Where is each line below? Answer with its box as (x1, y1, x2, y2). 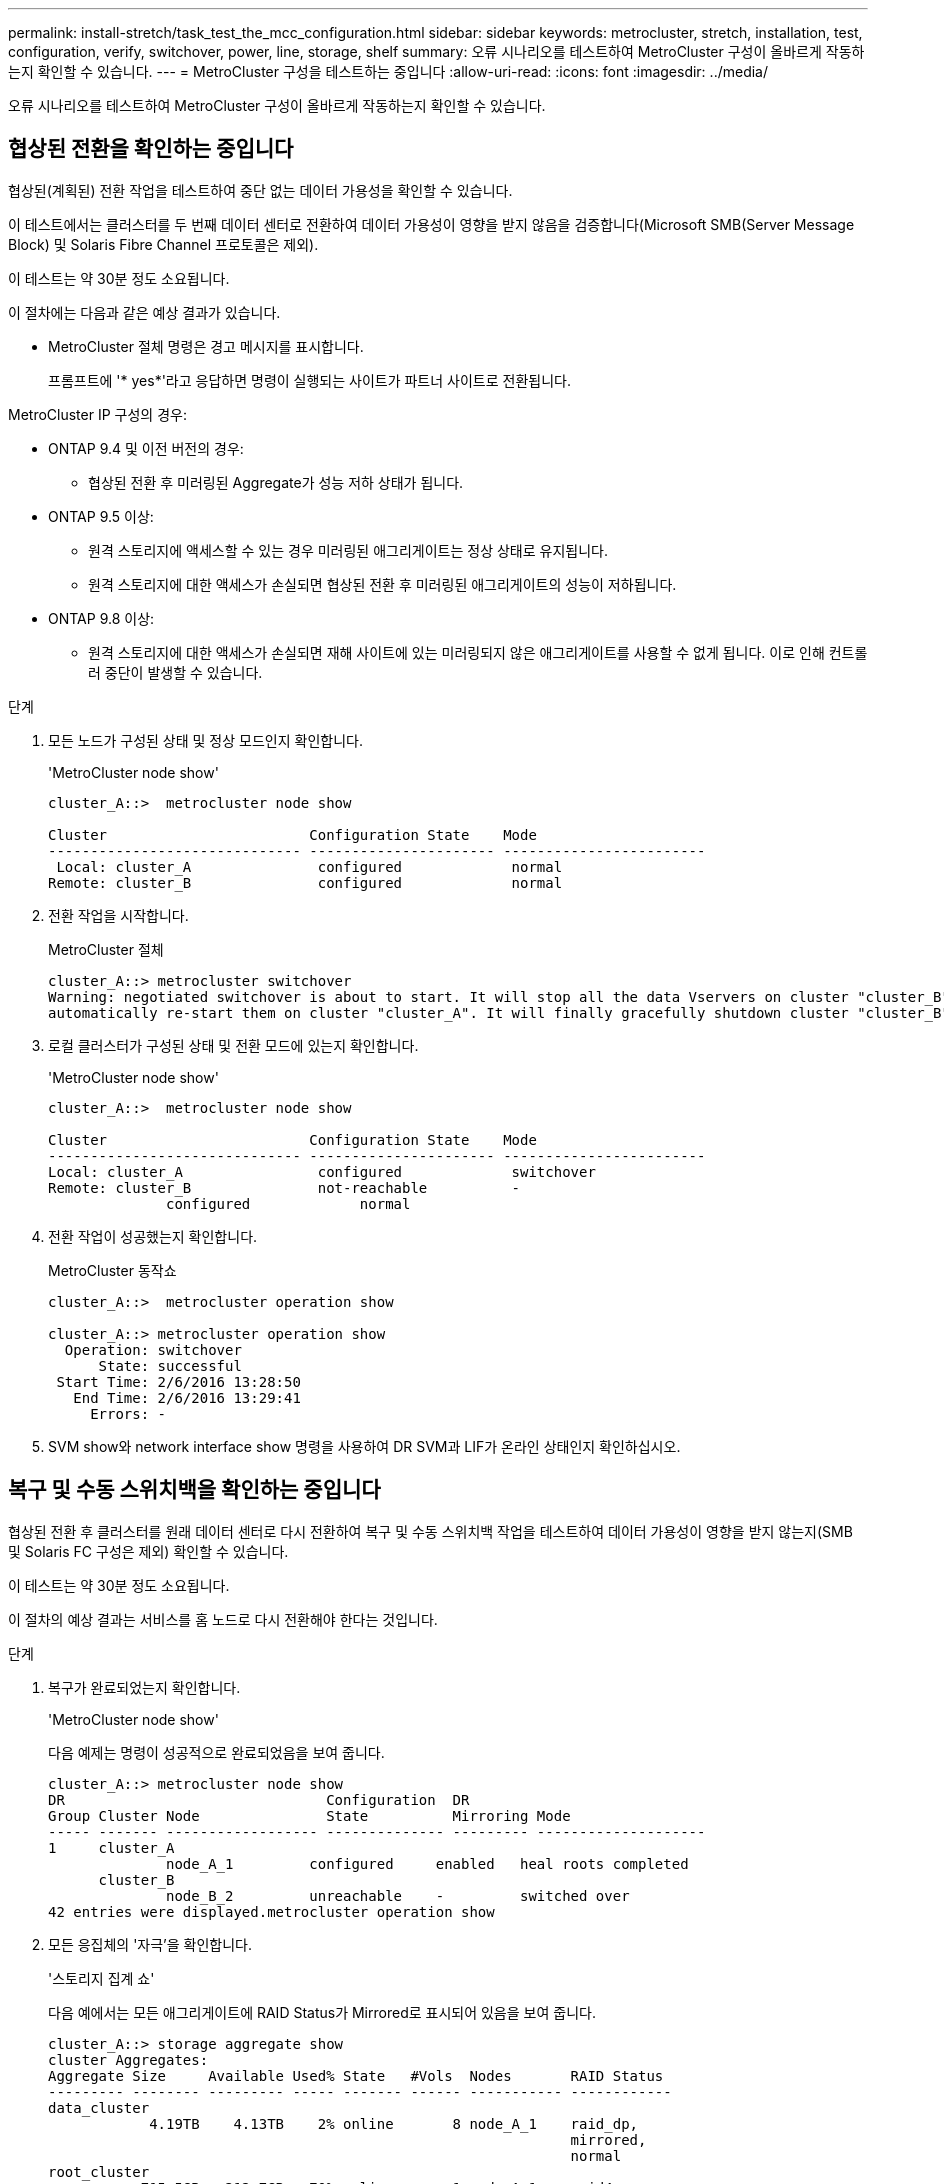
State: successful (98, 1357, 242, 1374)
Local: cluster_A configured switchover (48, 1163, 596, 1180)
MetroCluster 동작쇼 (48, 1261, 177, 1279)
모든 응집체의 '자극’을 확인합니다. (48, 1935, 253, 1953)
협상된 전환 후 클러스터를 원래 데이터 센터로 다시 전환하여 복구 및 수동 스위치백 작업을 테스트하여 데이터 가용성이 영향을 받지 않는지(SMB (8, 1522, 853, 1540)
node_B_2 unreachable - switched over (166, 1887, 630, 1904)
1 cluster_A (48, 1839, 175, 1856)
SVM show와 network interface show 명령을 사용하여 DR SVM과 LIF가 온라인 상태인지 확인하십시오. (48, 1437, 681, 1455)
